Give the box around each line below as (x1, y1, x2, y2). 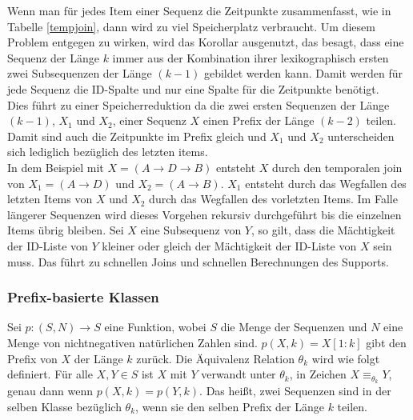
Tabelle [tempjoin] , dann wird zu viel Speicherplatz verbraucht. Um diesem (7, 18, 375, 34)
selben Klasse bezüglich (7, 398, 122, 414)
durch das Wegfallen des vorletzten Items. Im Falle (149, 190, 398, 207)
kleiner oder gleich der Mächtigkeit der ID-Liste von (102, 237, 357, 254)
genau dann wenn (7, 382, 93, 398)
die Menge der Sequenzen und (220, 318, 367, 335)
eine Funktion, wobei (104, 318, 206, 335)
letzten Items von (7, 190, 93, 207)
